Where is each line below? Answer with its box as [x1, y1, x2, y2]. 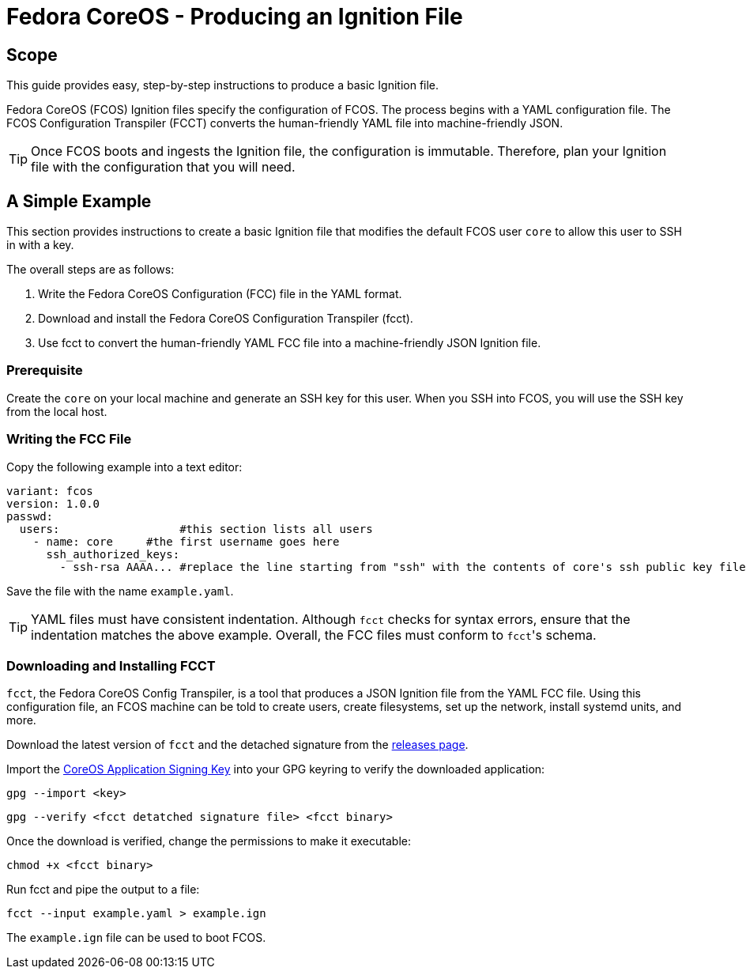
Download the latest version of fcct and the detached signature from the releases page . [6, 738, 469, 752]
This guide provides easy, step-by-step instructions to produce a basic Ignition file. [6, 78, 439, 93]
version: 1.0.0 [6, 497, 100, 510]
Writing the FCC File [6, 431, 132, 448]
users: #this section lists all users [19, 522, 373, 535]
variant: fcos [6, 484, 93, 497]
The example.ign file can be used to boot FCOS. [6, 931, 266, 945]
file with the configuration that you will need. [31, 159, 296, 176]
